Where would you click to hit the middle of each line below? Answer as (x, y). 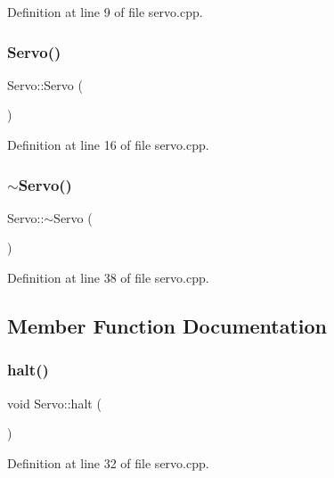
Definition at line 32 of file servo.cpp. (108, 462)
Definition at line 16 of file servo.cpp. (108, 144)
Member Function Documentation (167, 325)
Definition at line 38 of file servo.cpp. (108, 277)
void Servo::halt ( (54, 403)
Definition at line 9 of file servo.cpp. (105, 12)
